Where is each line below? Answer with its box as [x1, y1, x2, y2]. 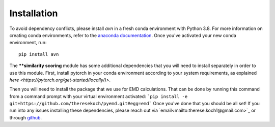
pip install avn [18, 51, 59, 57]
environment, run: [9, 40, 47, 46]
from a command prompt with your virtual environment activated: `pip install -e [9, 93, 188, 99]
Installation [9, 8, 58, 19]
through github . [9, 114, 42, 120]
